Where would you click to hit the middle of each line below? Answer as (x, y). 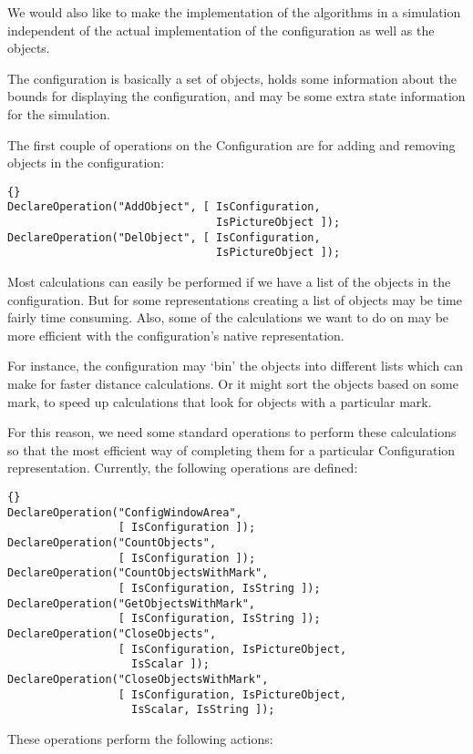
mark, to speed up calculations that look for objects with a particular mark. (220, 401)
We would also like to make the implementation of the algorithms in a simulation (234, 12)
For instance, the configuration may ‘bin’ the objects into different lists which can (235, 366)
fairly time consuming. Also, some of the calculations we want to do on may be (228, 317)
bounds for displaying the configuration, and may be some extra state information (236, 96)
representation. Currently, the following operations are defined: (183, 468)
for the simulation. (59, 113)
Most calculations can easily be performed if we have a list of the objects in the (229, 282)
